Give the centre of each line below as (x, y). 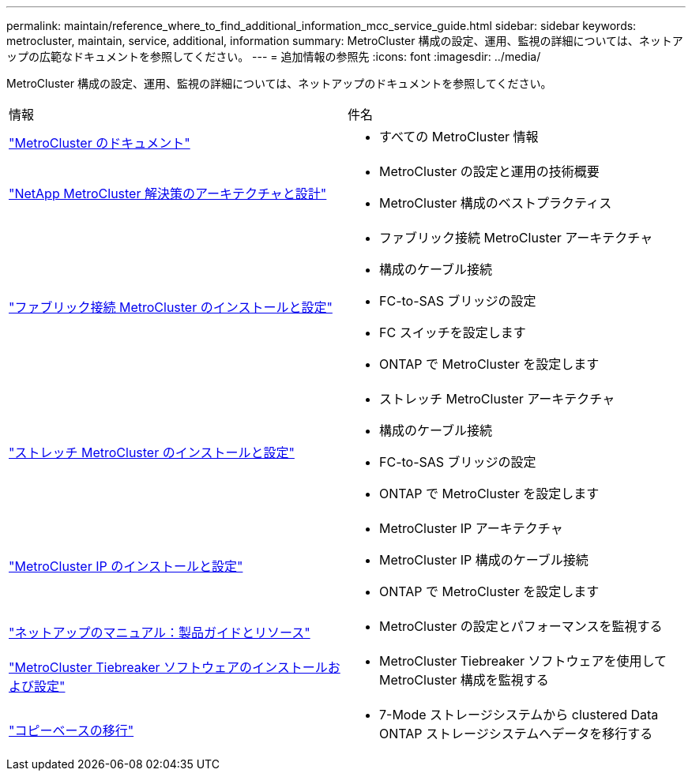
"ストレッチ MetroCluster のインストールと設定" (152, 452)
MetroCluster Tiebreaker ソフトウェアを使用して (523, 661)
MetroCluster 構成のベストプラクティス (496, 203)
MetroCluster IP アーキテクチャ (471, 528)
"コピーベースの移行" (71, 730)
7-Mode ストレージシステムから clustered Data (519, 715)
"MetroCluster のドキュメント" (100, 143)
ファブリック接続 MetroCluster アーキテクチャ (516, 238)
